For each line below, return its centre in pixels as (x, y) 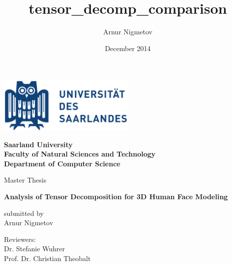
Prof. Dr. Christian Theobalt (47, 258)
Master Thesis (25, 180)
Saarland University (38, 144)
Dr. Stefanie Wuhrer (35, 249)
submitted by (24, 213)
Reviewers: (20, 239)
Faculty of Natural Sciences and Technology (80, 154)
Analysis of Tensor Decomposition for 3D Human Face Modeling (116, 197)
